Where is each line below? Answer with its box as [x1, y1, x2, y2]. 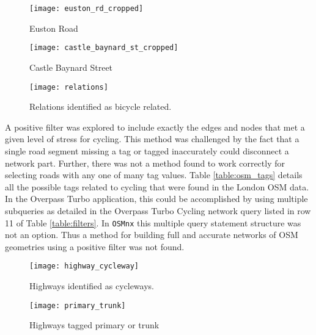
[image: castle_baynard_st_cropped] [29, 43, 178, 52]
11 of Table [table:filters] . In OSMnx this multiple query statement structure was [5, 216, 301, 229]
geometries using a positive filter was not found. [5, 240, 185, 253]
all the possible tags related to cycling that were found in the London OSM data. [5, 180, 309, 193]
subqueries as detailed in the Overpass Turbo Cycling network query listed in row [5, 204, 311, 217]
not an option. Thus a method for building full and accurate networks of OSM [5, 228, 298, 241]
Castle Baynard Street [29, 60, 113, 73]
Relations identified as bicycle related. [29, 100, 172, 113]
